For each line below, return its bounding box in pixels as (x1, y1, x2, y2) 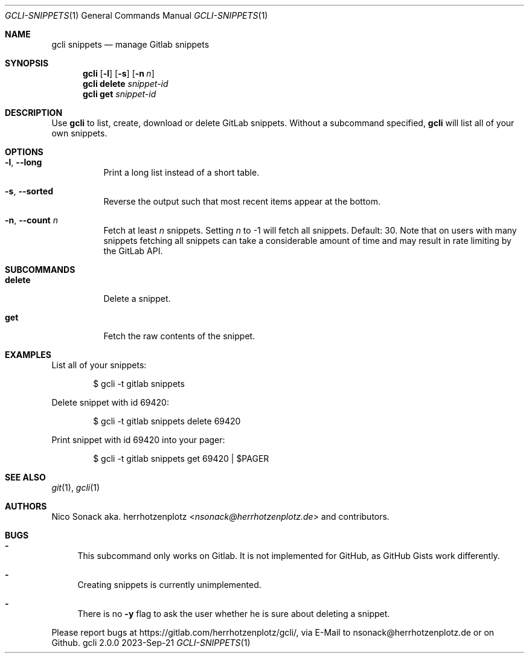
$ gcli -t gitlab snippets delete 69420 (93, 416, 241, 426)
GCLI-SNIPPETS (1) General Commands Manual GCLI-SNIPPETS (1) (5, 10, 268, 21)
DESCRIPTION (5, 107, 63, 118)
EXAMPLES (5, 350, 51, 360)
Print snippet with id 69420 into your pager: (51, 435, 225, 445)
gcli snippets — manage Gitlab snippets (51, 39, 210, 50)
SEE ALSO (5, 472, 46, 482)
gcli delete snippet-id (83, 78, 168, 89)
